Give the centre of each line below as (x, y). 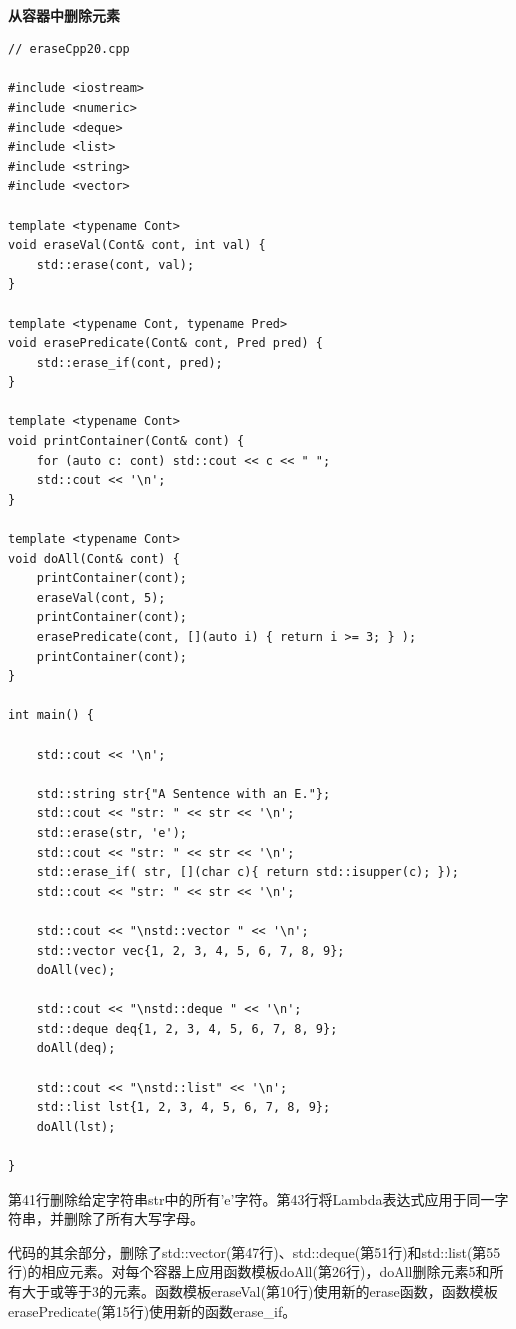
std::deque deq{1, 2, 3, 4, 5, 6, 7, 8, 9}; (187, 1028)
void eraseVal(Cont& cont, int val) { (137, 245)
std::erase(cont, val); (115, 264)
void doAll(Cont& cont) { (94, 558)
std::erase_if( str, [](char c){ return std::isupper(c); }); (248, 872)
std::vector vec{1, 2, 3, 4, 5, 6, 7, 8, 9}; (190, 950)
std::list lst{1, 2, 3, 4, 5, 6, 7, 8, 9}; (183, 1107)
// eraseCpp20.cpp (69, 49)
